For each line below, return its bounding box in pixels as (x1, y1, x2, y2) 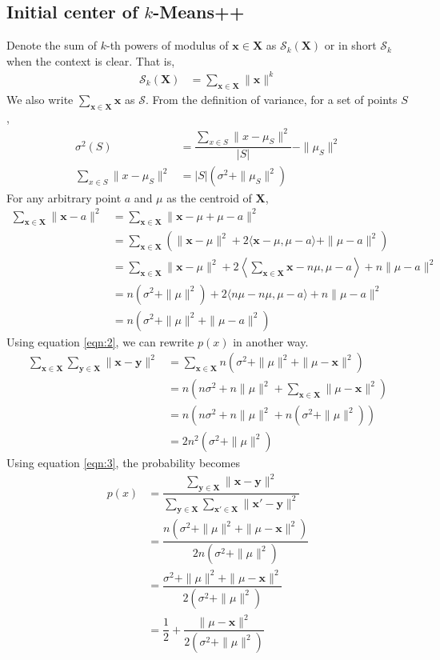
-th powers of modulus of (106, 37, 229, 54)
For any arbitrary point (6, 189, 122, 206)
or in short (324, 37, 377, 54)
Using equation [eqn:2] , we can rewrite (6, 333, 194, 350)
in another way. (233, 333, 309, 350)
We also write (6, 90, 74, 107)
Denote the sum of (6, 37, 98, 54)
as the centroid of (166, 189, 252, 206)
